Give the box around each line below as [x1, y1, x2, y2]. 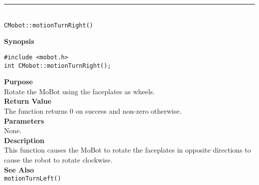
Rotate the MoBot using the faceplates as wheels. [4, 86, 155, 96]
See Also [4, 164, 34, 175]
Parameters [4, 115, 44, 126]
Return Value [4, 96, 52, 106]
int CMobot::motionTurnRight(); [4, 62, 111, 69]
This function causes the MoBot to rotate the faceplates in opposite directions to [4, 145, 251, 155]
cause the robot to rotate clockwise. [4, 154, 113, 165]
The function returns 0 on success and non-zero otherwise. [4, 105, 182, 116]
